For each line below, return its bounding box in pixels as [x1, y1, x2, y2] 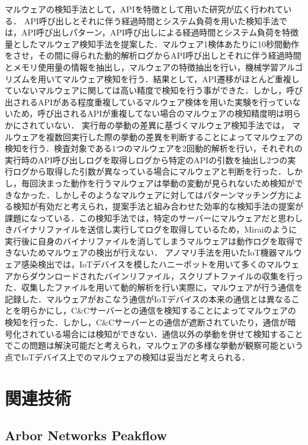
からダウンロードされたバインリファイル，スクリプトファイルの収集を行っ [12, 269, 303, 282]
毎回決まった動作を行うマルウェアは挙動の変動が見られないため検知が [21, 176, 295, 189]
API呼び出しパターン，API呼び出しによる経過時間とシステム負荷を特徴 [21, 26, 299, 38]
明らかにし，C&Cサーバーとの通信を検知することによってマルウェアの [21, 304, 296, 317]
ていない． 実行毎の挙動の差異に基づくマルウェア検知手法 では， [37, 118, 289, 131]
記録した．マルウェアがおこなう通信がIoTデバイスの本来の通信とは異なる [5, 292, 291, 305]
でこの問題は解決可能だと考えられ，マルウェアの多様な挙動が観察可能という [5, 339, 303, 352]
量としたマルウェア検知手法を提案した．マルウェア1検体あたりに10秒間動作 [5, 37, 299, 50]
